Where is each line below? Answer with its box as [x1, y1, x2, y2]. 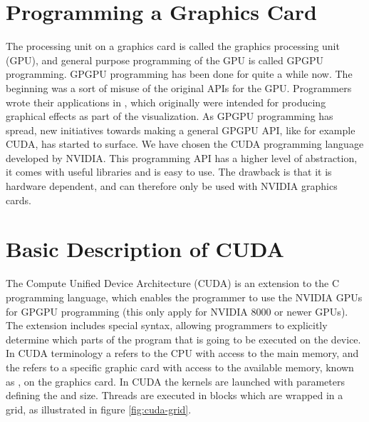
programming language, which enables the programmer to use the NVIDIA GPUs [6, 289, 363, 304]
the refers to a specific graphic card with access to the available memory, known [6, 359, 354, 374]
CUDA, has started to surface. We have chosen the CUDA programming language [6, 136, 364, 151]
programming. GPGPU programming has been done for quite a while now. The [6, 66, 353, 81]
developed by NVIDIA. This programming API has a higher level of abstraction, [6, 150, 358, 165]
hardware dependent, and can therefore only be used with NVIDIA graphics [6, 179, 338, 194]
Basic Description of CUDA [6, 234, 284, 263]
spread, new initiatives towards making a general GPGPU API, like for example [6, 122, 355, 137]
